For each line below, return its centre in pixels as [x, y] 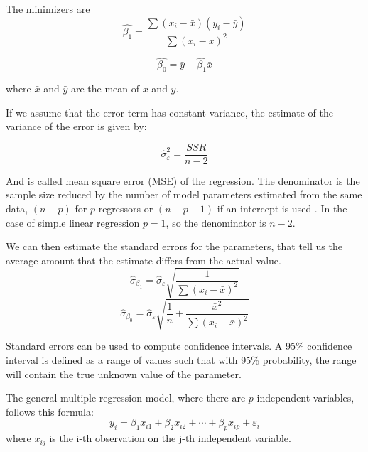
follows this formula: [50, 411]
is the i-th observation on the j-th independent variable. [170, 438]
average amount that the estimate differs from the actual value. [144, 260]
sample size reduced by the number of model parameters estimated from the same [184, 194]
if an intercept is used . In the [282, 209]
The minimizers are [48, 9]
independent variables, [305, 398]
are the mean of [105, 88]
